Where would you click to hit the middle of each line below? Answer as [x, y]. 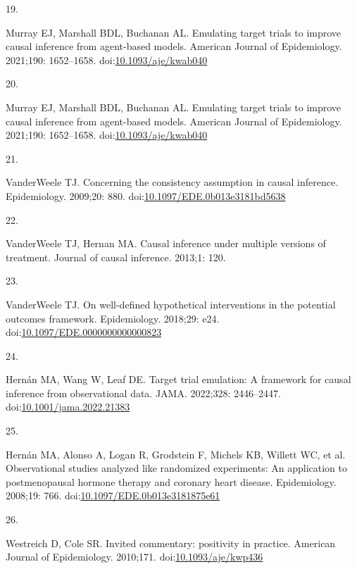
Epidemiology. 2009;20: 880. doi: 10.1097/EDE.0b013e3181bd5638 [146, 195]
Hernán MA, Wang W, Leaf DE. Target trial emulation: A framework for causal [178, 379]
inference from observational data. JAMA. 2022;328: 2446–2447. [143, 393]
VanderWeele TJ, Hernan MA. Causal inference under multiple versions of [166, 243]
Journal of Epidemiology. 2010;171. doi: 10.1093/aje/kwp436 [134, 557]
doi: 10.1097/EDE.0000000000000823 [84, 332]
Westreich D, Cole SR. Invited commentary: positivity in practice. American [171, 543]
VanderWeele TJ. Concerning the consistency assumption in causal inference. [172, 182]
